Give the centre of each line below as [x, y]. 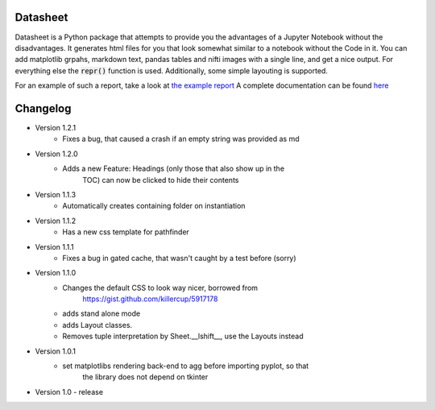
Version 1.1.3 [56, 194]
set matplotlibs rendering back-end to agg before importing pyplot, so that [186, 366]
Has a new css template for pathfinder [126, 232]
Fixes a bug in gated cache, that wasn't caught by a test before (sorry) [180, 258]
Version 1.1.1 [54, 246]
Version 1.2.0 [56, 154]
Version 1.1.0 [56, 273]
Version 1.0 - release [69, 391]
